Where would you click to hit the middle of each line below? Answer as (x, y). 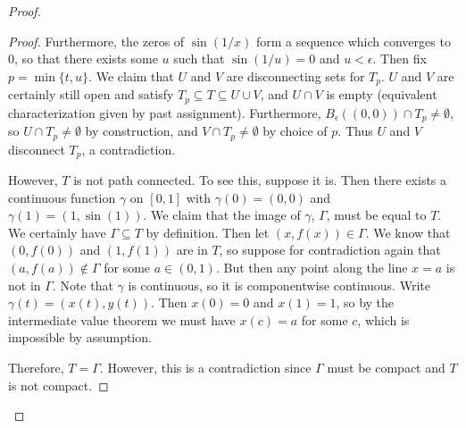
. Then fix (399, 59)
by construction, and (141, 131)
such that (199, 59)
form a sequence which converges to (353, 41)
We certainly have (57, 232)
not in (25, 285)
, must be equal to (376, 215)
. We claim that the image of (222, 215)
